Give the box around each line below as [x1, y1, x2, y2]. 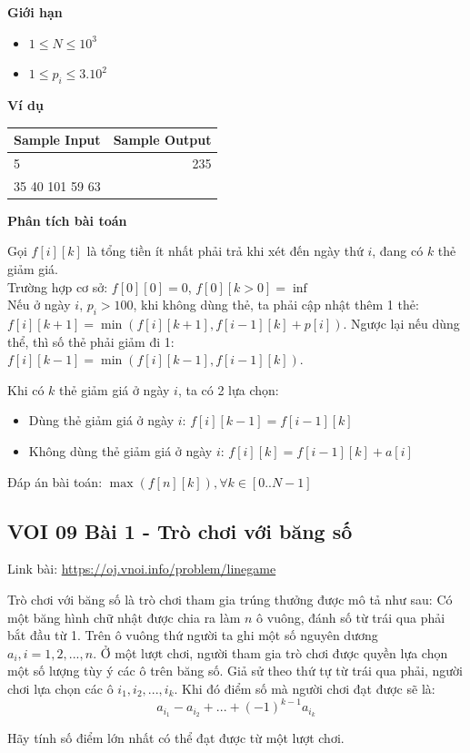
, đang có [372, 241, 424, 260]
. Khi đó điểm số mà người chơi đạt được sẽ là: [174, 678, 435, 697]
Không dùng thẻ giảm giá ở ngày [28, 442, 213, 460]
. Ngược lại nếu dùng [343, 314, 460, 333]
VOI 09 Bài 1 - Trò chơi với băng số [7, 516, 353, 544]
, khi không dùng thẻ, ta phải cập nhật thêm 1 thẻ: [133, 295, 419, 314]
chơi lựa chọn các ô [7, 678, 114, 697]
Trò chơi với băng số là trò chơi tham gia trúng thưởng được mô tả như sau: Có [7, 589, 453, 608]
